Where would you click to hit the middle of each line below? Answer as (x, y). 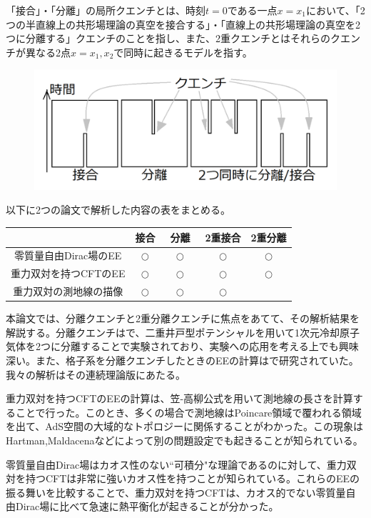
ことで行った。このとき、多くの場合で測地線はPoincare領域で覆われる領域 (188, 412)
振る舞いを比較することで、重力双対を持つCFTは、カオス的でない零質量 (176, 492)
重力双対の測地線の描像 (68, 291)
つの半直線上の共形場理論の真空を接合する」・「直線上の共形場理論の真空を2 (183, 24)
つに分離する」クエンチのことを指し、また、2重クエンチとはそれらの (168, 38)
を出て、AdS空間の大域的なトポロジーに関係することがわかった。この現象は (184, 426)
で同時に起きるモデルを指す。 (183, 52)
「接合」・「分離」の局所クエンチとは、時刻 (106, 10)
